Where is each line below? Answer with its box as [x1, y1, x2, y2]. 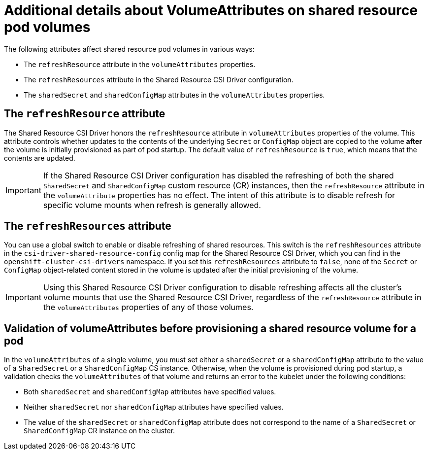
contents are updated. [4, 153, 75, 162]
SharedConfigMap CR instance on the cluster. [24, 426, 175, 435]
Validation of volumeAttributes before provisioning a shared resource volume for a [4, 322, 417, 335]
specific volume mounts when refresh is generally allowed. [43, 200, 261, 210]
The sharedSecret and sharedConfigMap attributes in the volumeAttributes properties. [24, 90, 325, 99]
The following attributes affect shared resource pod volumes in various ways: [4, 44, 255, 53]
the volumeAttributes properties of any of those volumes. [43, 302, 254, 313]
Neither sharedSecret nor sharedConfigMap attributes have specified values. [24, 403, 284, 412]
